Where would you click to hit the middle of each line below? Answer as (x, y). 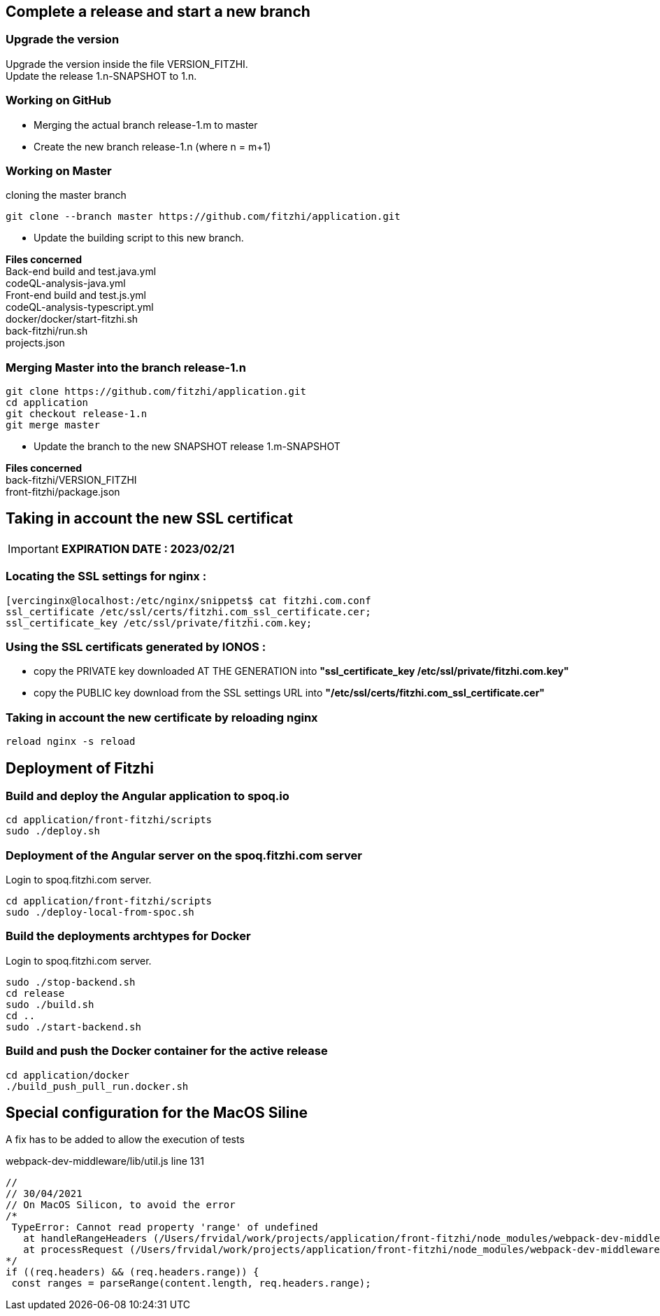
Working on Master (59, 170)
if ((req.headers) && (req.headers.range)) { (132, 1272)
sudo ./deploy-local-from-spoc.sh (100, 912)
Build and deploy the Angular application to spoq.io (148, 796)
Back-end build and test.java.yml (81, 272)
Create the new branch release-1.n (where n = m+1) (152, 146)
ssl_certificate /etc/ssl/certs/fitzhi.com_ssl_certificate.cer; (188, 611)
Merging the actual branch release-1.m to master (146, 125)
